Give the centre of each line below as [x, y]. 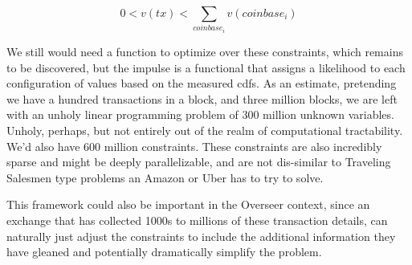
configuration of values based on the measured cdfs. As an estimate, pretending [202, 83]
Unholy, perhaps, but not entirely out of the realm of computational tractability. [205, 130]
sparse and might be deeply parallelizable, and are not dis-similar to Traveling [199, 162]
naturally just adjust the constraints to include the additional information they [201, 236]
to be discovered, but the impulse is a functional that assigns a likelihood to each [206, 67]
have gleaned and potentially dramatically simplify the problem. [164, 252]
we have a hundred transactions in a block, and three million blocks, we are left [202, 98]
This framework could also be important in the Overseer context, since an [188, 204]
